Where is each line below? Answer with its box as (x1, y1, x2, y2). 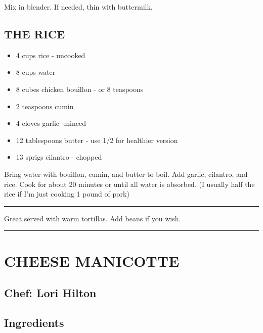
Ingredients (4, 314, 64, 330)
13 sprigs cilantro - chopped (16, 152, 102, 162)
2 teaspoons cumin (16, 101, 74, 111)
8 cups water (16, 67, 56, 77)
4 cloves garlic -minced (16, 118, 86, 128)
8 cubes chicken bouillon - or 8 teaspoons (16, 83, 144, 94)
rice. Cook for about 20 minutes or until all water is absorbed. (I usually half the (4, 178, 255, 189)
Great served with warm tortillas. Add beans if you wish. (4, 213, 181, 223)
